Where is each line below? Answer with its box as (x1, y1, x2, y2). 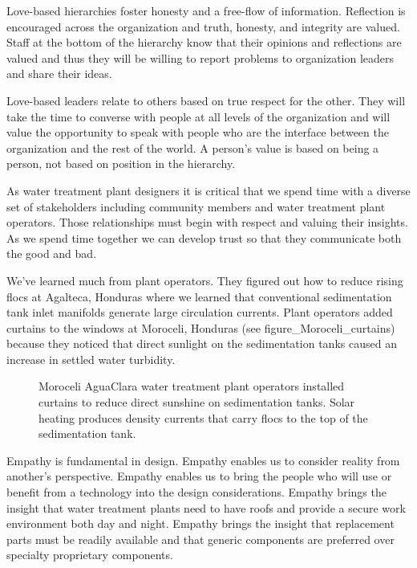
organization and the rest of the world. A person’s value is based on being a (6, 139, 379, 156)
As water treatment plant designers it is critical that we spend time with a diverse (6, 182, 411, 198)
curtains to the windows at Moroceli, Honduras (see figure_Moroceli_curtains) (6, 319, 395, 336)
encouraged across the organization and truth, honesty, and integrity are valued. (6, 18, 400, 35)
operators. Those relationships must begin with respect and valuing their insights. (6, 214, 408, 231)
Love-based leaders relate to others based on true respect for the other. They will (6, 92, 406, 108)
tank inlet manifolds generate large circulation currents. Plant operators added (6, 304, 393, 321)
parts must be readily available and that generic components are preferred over (6, 530, 395, 547)
